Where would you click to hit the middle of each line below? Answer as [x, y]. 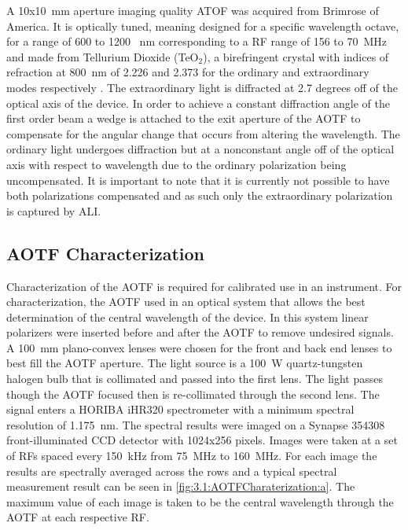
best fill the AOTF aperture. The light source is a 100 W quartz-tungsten [185, 363]
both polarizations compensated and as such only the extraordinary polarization [200, 195]
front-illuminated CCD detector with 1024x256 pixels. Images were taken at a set [202, 440]
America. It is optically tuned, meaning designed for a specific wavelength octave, [203, 26]
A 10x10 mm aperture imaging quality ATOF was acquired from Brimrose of [193, 10]
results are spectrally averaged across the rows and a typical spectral [172, 471]
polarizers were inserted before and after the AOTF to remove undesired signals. [200, 332]
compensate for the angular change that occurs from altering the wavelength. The [203, 133]
